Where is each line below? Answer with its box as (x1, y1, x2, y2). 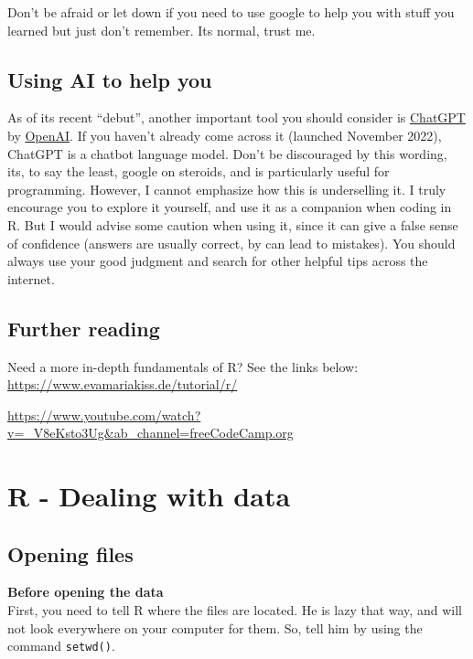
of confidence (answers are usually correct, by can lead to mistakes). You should (7, 233, 456, 252)
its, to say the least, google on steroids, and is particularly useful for (7, 162, 390, 181)
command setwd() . (7, 636, 115, 655)
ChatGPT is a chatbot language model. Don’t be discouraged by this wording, (7, 143, 447, 163)
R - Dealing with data (7, 477, 291, 515)
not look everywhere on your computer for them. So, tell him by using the (7, 618, 423, 637)
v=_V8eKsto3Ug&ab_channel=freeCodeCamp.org (7, 423, 294, 442)
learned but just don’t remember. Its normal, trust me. (7, 20, 316, 39)
